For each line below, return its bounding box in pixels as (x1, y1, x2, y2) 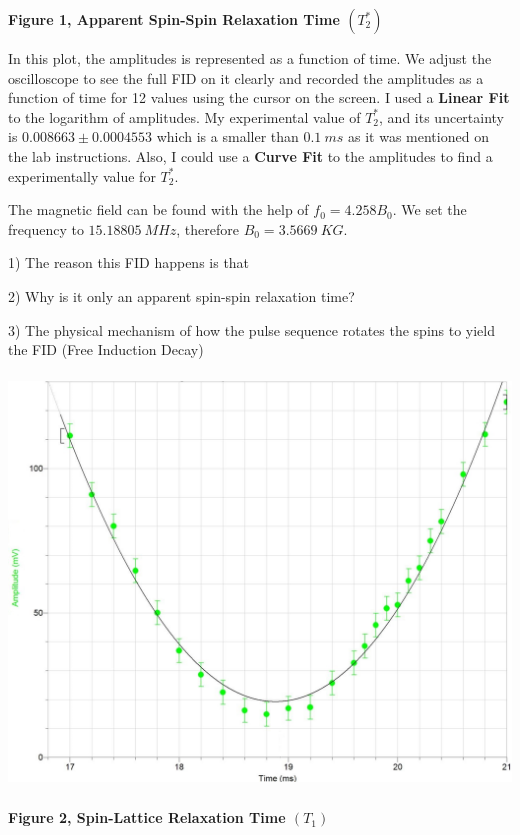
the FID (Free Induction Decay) (8, 339, 204, 360)
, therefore (176, 218, 239, 239)
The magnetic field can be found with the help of (8, 199, 309, 220)
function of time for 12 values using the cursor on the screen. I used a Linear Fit (8, 87, 510, 108)
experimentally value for (8, 165, 156, 186)
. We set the (392, 199, 467, 220)
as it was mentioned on (348, 126, 489, 147)
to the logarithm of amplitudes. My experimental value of (8, 106, 361, 127)
